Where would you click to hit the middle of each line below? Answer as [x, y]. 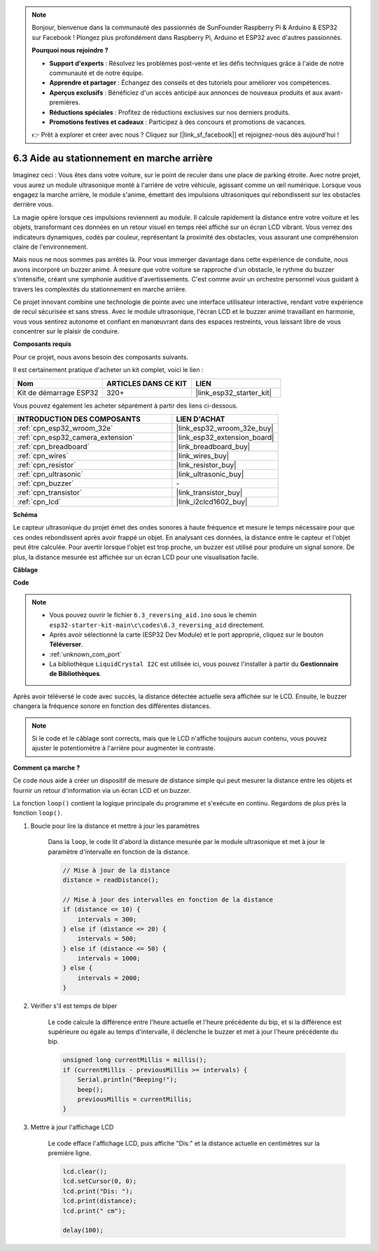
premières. [65, 102]
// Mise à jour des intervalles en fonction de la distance [168, 899]
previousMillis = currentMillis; [135, 1099]
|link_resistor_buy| [206, 465]
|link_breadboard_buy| [213, 447]
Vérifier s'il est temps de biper [74, 1006]
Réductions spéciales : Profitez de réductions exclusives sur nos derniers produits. [170, 112]
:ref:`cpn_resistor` [47, 465]
